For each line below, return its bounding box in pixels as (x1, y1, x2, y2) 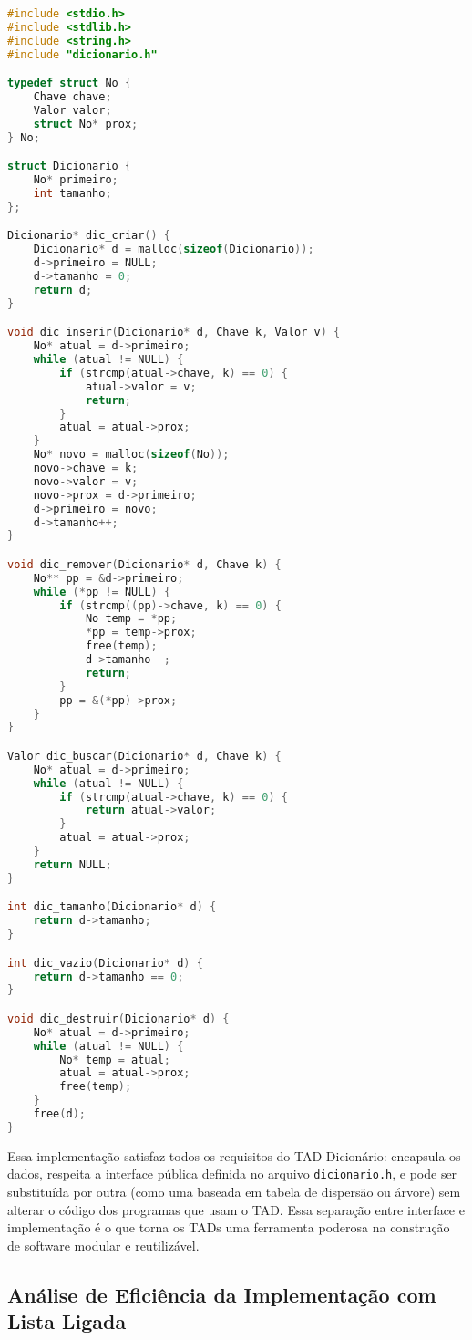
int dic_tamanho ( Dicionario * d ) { (7, 900, 217, 914)
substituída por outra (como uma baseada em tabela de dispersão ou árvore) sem (7, 1182, 461, 1201)
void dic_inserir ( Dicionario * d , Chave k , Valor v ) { (7, 326, 341, 339)
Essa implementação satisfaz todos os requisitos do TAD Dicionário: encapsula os (7, 1146, 461, 1165)
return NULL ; (33, 857, 112, 871)
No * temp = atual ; (59, 1053, 171, 1066)
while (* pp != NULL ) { (33, 585, 171, 598)
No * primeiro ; (33, 173, 118, 187)
